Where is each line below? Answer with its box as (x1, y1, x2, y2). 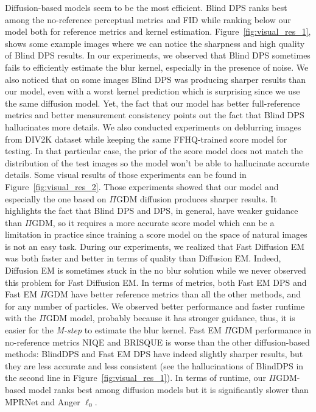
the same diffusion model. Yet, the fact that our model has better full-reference (5, 96, 300, 109)
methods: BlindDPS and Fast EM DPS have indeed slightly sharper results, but (5, 347, 303, 360)
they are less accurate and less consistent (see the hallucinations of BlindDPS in (5, 359, 304, 372)
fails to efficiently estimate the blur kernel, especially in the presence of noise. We (5, 60, 309, 73)
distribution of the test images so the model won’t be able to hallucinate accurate (5, 156, 309, 169)
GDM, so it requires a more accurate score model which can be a (32, 216, 275, 229)
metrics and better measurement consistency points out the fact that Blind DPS (5, 108, 304, 121)
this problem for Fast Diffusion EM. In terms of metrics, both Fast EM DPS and (5, 275, 307, 288)
